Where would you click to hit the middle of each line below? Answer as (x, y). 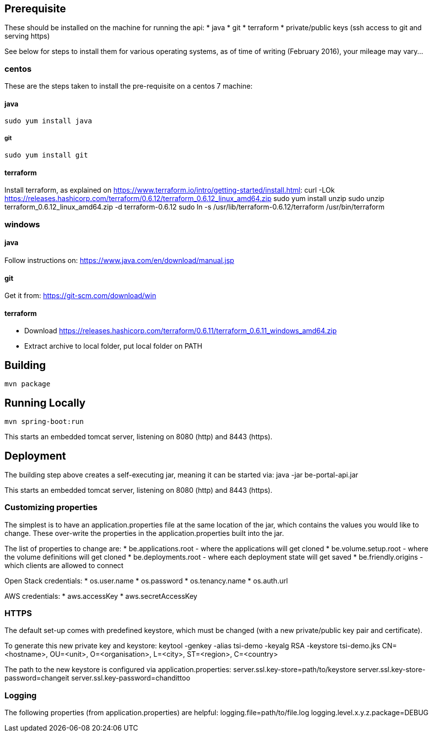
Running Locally (45, 403)
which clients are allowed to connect (64, 565)
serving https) (27, 36)
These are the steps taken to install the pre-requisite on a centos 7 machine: (129, 86)
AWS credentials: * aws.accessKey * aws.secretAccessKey (101, 596)
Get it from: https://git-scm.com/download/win (80, 296)
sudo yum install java (48, 121)
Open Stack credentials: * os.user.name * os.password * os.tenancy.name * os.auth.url (146, 580)
